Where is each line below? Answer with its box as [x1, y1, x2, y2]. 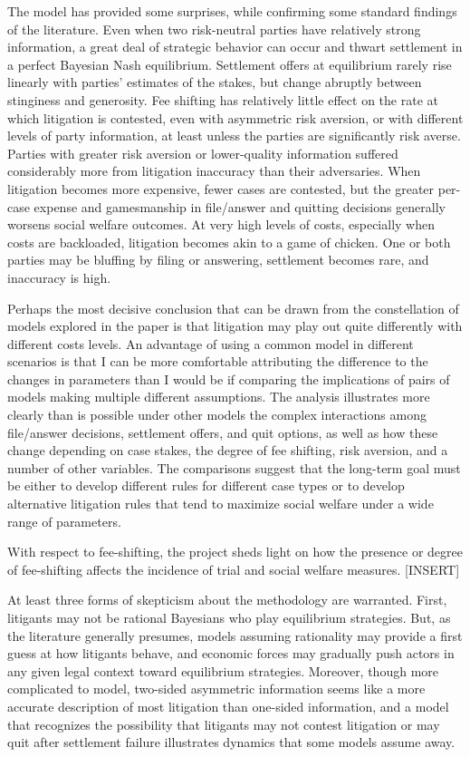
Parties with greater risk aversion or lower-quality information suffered [7, 143, 398, 162]
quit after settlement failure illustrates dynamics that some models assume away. [7, 733, 456, 752]
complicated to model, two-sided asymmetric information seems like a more [7, 679, 426, 698]
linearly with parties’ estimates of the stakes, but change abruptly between [7, 73, 422, 92]
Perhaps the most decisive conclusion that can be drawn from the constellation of [7, 298, 459, 317]
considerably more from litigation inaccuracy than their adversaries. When [7, 161, 421, 180]
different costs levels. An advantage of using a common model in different [7, 334, 414, 353]
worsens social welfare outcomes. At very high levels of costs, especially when [7, 215, 435, 234]
